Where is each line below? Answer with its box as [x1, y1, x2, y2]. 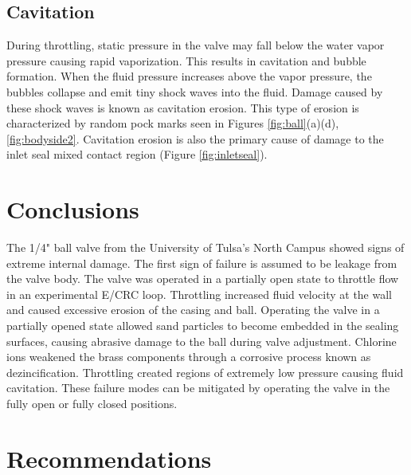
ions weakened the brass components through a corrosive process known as [6, 348, 371, 365]
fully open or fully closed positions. [6, 395, 178, 412]
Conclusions [6, 193, 139, 226]
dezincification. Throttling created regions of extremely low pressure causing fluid [6, 363, 404, 380]
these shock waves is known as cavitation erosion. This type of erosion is [6, 99, 359, 116]
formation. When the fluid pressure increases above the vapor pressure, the [6, 68, 372, 84]
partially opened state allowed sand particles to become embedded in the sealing [6, 317, 399, 334]
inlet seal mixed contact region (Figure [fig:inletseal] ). [6, 146, 268, 163]
